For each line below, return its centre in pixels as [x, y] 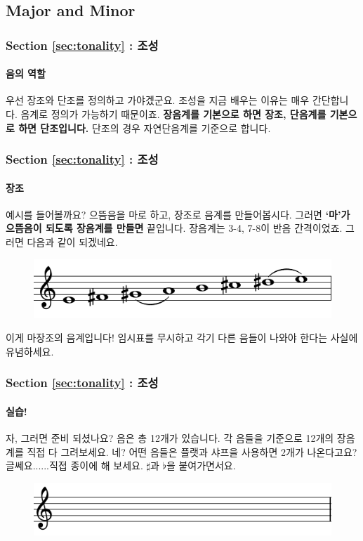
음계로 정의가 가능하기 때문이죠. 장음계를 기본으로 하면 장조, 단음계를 [173, 114]
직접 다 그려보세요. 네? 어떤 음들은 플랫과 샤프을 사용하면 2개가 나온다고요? [192, 451]
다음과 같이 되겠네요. [72, 242]
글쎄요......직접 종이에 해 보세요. [74, 465]
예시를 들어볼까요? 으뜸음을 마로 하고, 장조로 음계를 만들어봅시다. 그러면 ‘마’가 [178, 214]
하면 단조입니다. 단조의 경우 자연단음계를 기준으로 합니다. [145, 128]
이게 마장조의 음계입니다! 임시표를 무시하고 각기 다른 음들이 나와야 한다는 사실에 [182, 338]
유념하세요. [30, 351]
